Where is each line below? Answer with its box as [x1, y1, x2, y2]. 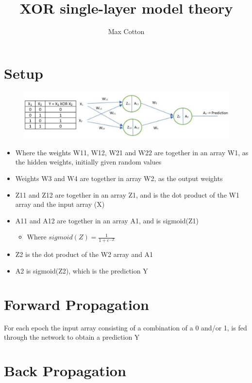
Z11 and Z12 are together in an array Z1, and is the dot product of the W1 [15, 189, 239, 200]
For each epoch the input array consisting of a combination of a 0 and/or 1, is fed [4, 322, 247, 332]
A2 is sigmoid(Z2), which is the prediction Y [15, 266, 148, 276]
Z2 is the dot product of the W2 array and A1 [15, 249, 153, 259]
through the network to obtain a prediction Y [4, 332, 140, 342]
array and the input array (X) [15, 199, 105, 209]
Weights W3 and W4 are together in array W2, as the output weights [15, 173, 223, 183]
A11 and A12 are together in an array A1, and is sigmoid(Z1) [15, 215, 199, 225]
